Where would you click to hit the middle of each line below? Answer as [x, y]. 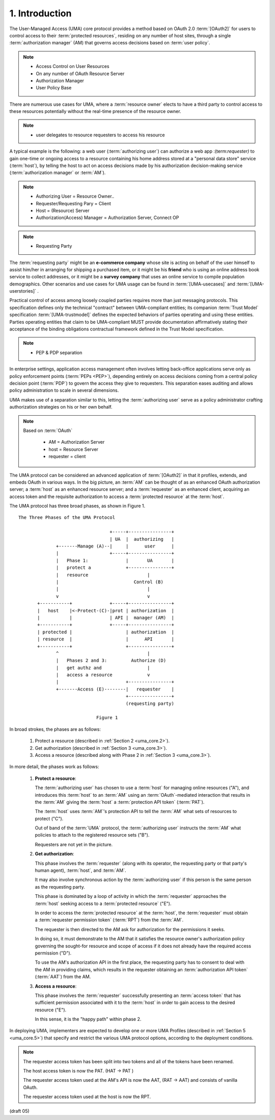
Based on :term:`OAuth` [48, 430]
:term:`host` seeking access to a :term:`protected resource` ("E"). [103, 903]
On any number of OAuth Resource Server [80, 74]
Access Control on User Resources [73, 66]
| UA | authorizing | [142, 539]
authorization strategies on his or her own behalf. [61, 407]
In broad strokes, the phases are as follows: [55, 729]
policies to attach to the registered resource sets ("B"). [92, 835]
